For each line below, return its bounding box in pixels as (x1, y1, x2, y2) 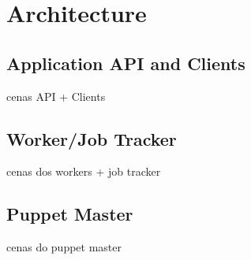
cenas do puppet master (6, 239, 122, 255)
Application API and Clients (6, 50, 245, 75)
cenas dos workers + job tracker (6, 163, 161, 180)
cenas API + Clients (6, 87, 106, 104)
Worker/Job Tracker (6, 126, 177, 150)
